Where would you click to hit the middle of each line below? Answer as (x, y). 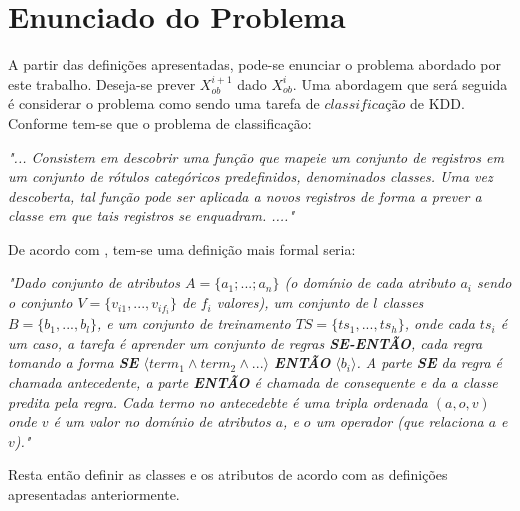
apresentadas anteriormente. (94, 493)
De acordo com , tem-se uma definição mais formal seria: (182, 248)
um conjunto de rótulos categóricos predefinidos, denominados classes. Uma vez (250, 176)
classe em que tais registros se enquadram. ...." (151, 215)
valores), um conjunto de (292, 302)
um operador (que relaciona (399, 421)
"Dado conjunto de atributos (94, 282)
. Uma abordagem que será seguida (400, 83)
